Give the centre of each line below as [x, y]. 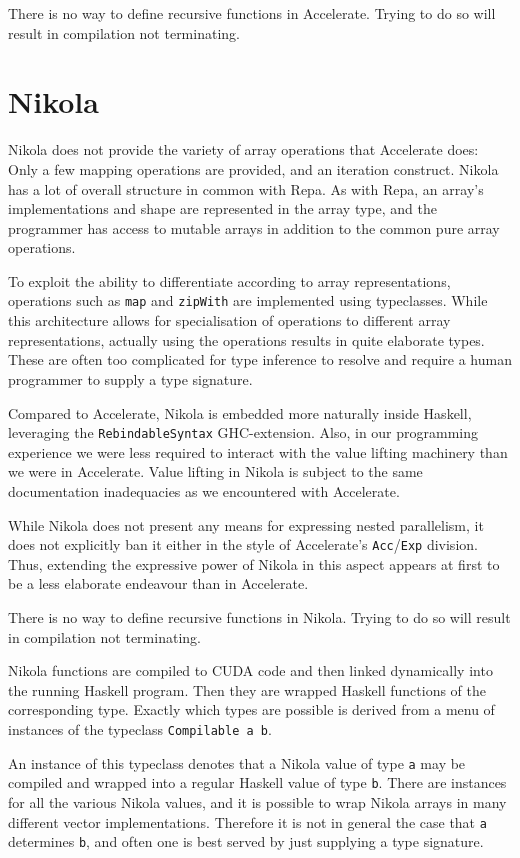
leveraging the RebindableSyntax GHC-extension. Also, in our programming [243, 432]
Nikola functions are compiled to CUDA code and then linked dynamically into [250, 670]
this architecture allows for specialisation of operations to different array [229, 320]
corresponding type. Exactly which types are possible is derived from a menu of [251, 709]
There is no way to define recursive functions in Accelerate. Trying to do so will [252, 13]
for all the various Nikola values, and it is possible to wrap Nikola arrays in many [257, 801]
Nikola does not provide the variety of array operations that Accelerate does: [243, 149]
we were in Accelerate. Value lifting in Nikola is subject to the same [215, 471]
